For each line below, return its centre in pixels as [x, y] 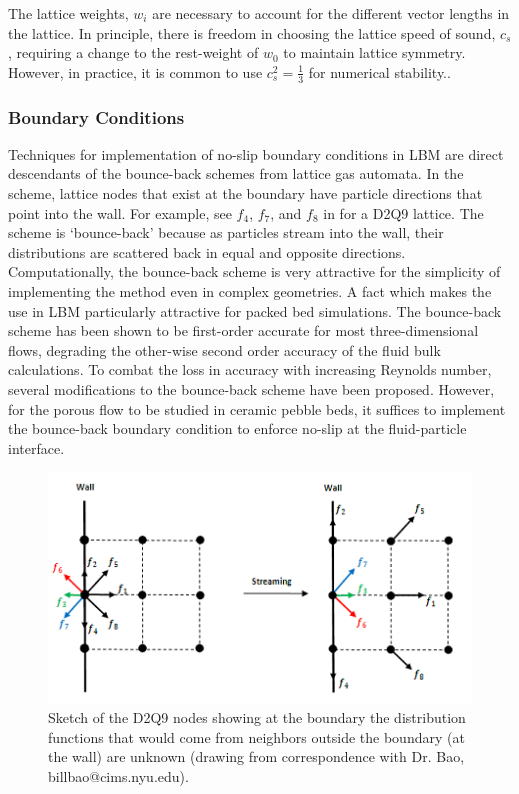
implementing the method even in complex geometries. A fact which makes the [250, 290]
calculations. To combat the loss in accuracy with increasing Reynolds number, [250, 369]
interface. [36, 447]
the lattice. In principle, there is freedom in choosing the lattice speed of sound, [252, 32]
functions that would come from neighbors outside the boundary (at [256, 736]
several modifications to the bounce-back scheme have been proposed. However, [251, 388]
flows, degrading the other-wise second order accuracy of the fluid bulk [224, 349]
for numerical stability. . [379, 71]
